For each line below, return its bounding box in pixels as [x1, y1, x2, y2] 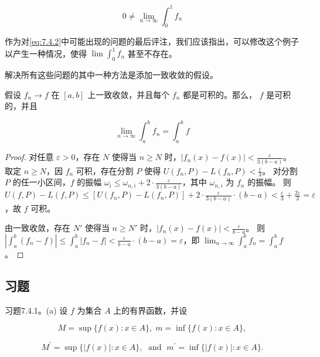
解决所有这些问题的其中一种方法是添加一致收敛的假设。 [5, 69, 218, 81]
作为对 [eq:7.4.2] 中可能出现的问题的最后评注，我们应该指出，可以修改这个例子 [5, 35, 299, 47]
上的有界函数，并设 [113, 304, 188, 316]
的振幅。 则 [247, 176, 291, 188]
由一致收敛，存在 [5, 222, 70, 234]
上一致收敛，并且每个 [87, 88, 170, 100]
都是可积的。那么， [183, 88, 257, 100]
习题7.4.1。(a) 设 [5, 304, 68, 316]
